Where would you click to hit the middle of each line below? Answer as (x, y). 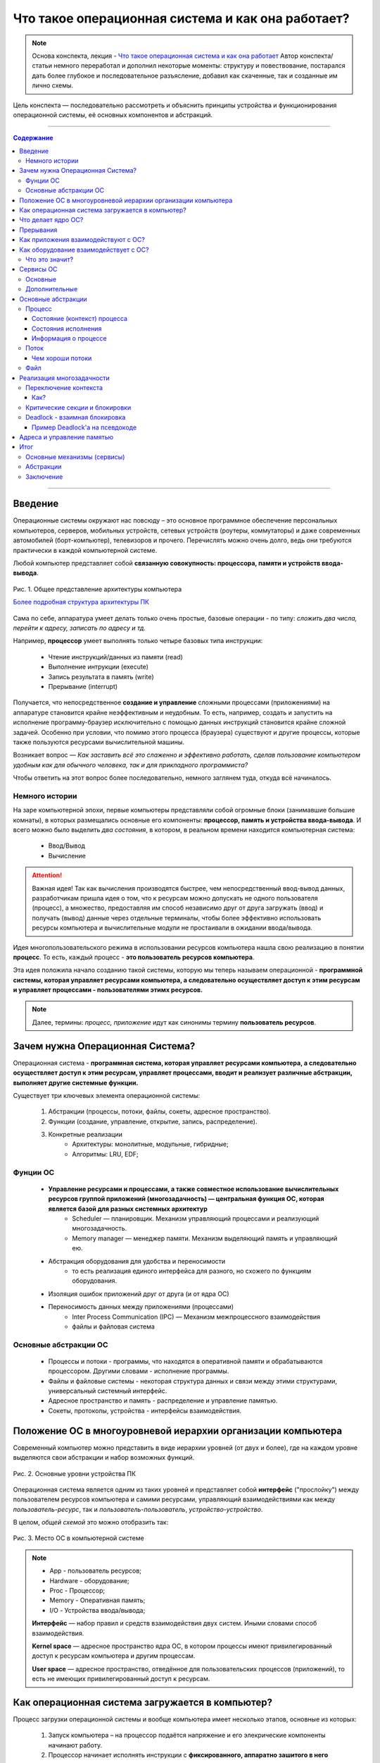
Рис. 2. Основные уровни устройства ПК (75, 1473)
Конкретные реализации (85, 1135)
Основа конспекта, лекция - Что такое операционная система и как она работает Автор (165, 56)
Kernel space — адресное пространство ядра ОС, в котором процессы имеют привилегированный (182, 1646)
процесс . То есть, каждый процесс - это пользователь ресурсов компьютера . (134, 957)
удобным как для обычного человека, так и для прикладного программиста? (131, 764)
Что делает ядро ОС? (51, 220)
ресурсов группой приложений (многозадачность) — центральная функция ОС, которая (186, 1199)
